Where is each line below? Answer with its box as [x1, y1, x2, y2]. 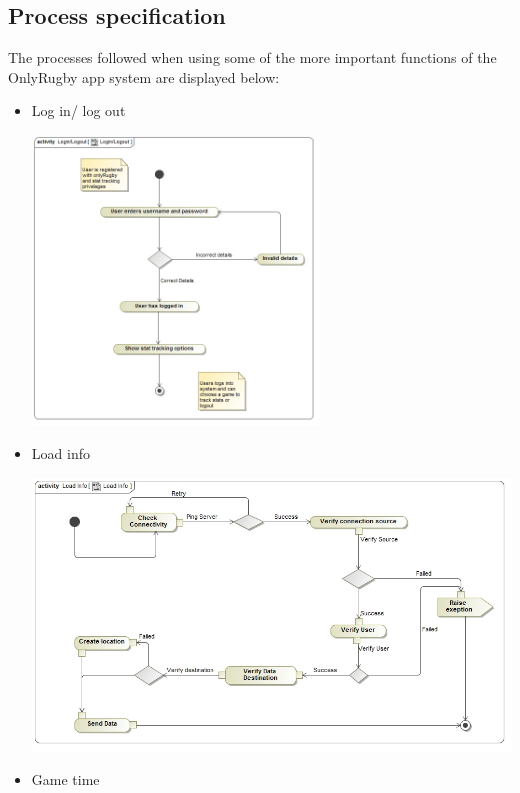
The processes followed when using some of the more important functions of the [8, 47, 497, 68]
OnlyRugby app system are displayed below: [8, 66, 280, 87]
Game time [31, 768, 100, 789]
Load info [31, 443, 90, 464]
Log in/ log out [31, 100, 126, 121]
